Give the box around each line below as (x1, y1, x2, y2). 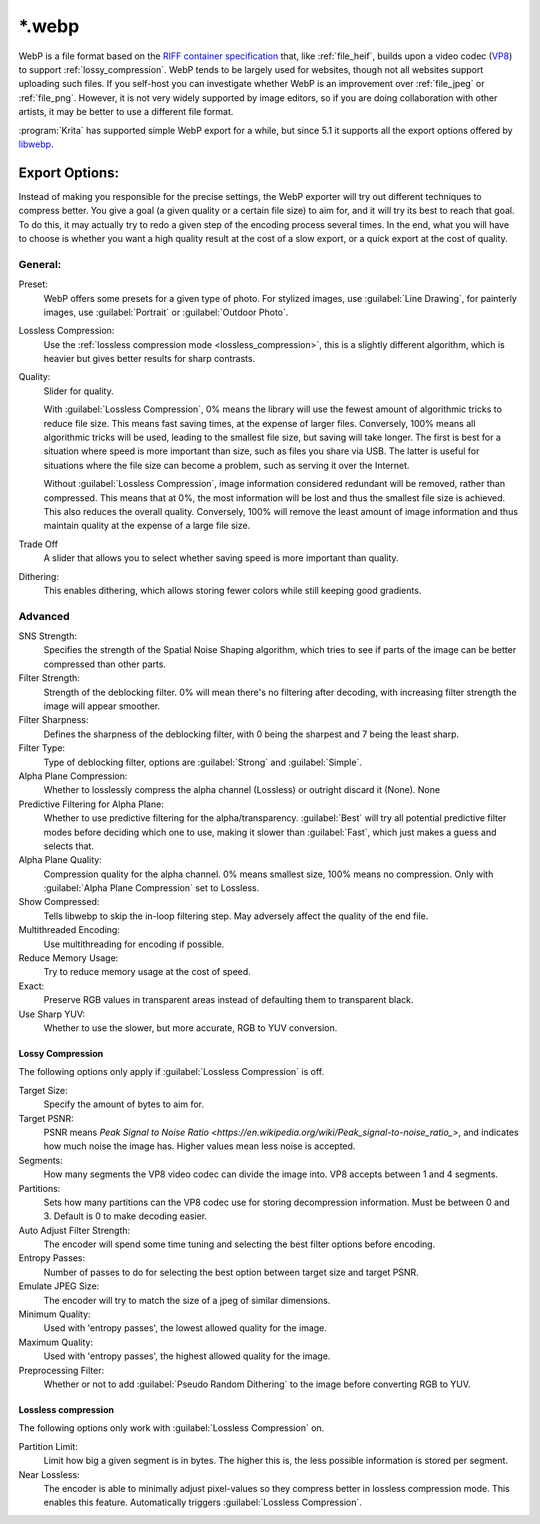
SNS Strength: (18, 630, 77, 642)
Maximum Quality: (18, 1336, 94, 1348)
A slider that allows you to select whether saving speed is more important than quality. (43, 552, 399, 564)
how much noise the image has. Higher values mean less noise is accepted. (43, 1140, 356, 1152)
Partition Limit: (18, 1440, 79, 1452)
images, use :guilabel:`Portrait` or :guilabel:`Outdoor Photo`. (43, 306, 289, 318)
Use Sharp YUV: (18, 1008, 85, 1020)
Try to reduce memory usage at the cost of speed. (43, 966, 252, 978)
